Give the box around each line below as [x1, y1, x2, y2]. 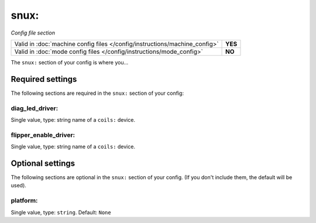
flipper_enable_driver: [11, 131, 75, 139]
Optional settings [11, 158, 75, 168]
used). [11, 182, 26, 189]
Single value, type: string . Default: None [11, 208, 111, 216]
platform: [11, 197, 38, 205]
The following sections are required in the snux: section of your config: [11, 90, 184, 97]
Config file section [11, 29, 56, 36]
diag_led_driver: [11, 104, 59, 112]
